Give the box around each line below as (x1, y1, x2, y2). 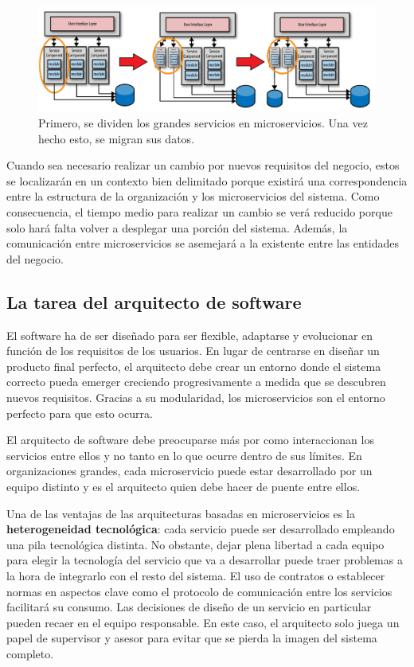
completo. (6, 645, 54, 661)
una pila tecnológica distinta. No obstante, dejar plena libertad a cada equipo (6, 536, 385, 552)
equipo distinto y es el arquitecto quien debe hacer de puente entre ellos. (6, 478, 361, 494)
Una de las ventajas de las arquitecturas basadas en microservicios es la (6, 505, 355, 521)
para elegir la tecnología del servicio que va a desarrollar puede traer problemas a (6, 552, 403, 568)
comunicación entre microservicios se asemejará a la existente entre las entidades (6, 235, 399, 252)
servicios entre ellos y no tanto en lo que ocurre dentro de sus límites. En (6, 447, 362, 463)
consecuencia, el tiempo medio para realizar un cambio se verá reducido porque (6, 204, 393, 220)
